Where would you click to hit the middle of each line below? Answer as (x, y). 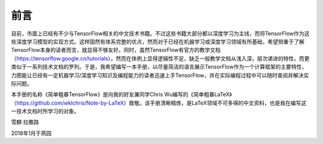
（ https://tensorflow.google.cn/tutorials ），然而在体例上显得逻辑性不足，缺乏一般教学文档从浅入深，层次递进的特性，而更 (160, 58)
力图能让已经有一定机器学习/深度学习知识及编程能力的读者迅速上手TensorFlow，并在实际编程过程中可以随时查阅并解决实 (160, 75)
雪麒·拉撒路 (25, 122)
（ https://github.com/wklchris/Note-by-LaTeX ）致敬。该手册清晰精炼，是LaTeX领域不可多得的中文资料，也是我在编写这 (159, 103)
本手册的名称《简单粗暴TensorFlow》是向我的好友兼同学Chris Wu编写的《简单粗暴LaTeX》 (122, 94)
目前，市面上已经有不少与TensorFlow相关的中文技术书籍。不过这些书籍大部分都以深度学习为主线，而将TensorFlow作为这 (160, 33)
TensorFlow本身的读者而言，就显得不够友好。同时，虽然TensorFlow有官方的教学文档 (116, 50)
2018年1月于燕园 (31, 133)
